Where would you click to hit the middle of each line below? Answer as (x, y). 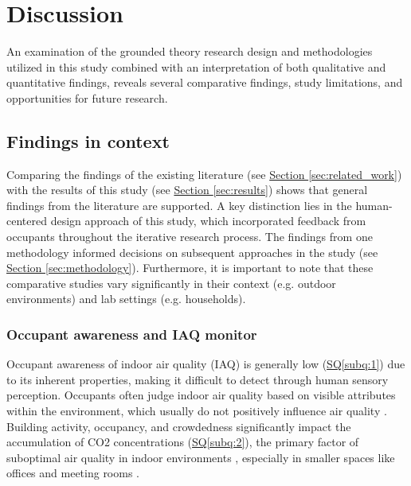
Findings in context (88, 140)
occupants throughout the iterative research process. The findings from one (190, 237)
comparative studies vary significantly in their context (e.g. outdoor (171, 283)
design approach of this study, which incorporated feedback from (208, 221)
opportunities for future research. (87, 97)
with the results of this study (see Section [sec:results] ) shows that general (187, 190)
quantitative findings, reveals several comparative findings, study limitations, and (205, 82)
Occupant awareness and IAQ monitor (132, 334)
